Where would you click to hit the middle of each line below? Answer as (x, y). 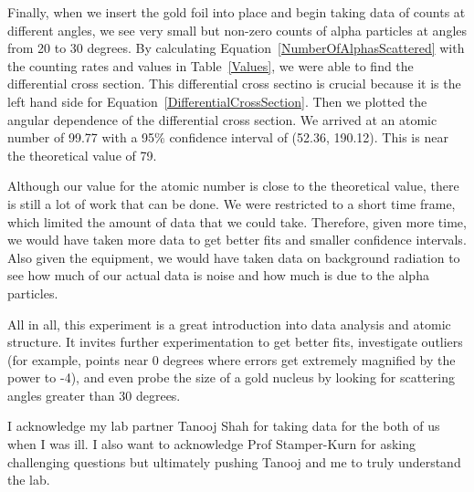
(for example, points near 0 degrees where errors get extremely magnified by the (232, 359)
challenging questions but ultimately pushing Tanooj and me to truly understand (234, 461)
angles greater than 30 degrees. (94, 395)
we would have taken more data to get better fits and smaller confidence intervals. (237, 240)
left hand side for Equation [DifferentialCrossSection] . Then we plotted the (217, 101)
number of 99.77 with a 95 (81, 137)
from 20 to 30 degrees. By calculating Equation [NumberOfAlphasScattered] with (236, 48)
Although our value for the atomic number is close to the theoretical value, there (233, 186)
